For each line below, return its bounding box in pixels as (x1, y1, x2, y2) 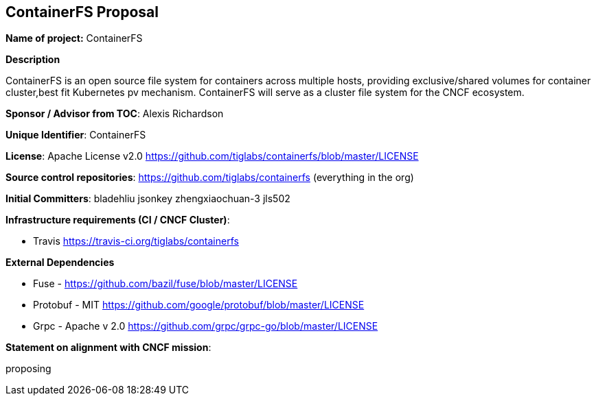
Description (5, 53, 60, 66)
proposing (5, 363, 51, 375)
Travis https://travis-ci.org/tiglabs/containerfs (33, 235, 239, 247)
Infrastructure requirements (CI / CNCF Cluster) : (5, 214, 230, 226)
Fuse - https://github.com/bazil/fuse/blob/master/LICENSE (33, 278, 298, 290)
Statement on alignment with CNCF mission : (5, 341, 211, 354)
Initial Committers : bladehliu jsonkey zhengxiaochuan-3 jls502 (5, 193, 290, 205)
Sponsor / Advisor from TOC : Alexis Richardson (5, 108, 224, 120)
